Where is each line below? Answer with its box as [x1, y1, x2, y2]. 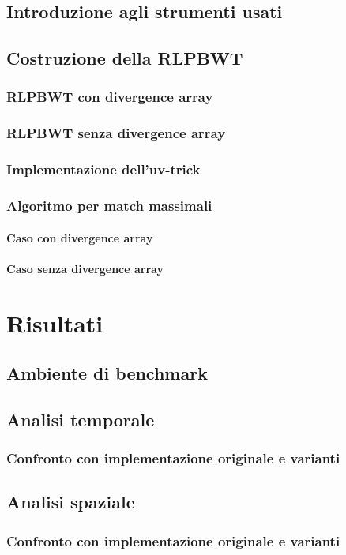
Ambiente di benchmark [6, 361, 208, 385]
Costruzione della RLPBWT [6, 46, 243, 70]
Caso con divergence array [6, 229, 153, 246]
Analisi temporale [6, 407, 155, 431]
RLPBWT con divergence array [6, 87, 213, 107]
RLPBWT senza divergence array [6, 123, 226, 143]
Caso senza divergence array [6, 260, 164, 276]
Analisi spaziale [6, 489, 135, 514]
